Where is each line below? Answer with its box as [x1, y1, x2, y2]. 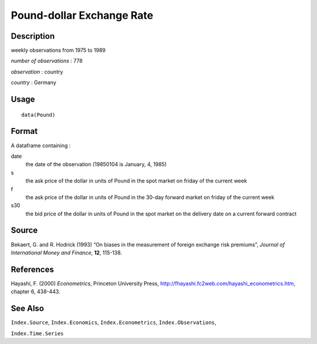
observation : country [11, 68, 63, 75]
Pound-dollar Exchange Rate [11, 9, 154, 22]
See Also [11, 303, 44, 313]
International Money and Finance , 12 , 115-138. [11, 249, 123, 256]
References [11, 264, 54, 274]
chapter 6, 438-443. [11, 288, 60, 295]
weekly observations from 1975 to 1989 [11, 47, 106, 54]
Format [11, 126, 38, 136]
